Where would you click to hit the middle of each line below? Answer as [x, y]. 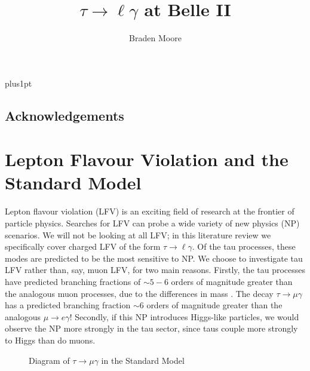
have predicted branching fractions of [73, 281]
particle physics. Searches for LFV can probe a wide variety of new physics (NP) [152, 223]
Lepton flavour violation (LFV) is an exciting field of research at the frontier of [150, 211]
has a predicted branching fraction [68, 305]
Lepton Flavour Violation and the [147, 159]
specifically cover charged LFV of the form [83, 246]
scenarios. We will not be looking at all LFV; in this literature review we [138, 234]
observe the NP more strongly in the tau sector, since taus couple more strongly [151, 328]
